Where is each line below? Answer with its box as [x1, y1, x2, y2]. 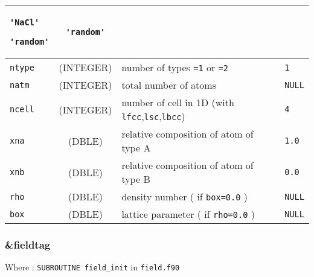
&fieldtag [5, 237, 51, 252]
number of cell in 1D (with [121, 95, 234, 109]
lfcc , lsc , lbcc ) [121, 109, 185, 123]
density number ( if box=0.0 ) [121, 189, 248, 203]
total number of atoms [121, 78, 216, 92]
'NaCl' [10, 18, 40, 27]
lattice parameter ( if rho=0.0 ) [121, 207, 255, 221]
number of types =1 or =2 [121, 60, 228, 74]
